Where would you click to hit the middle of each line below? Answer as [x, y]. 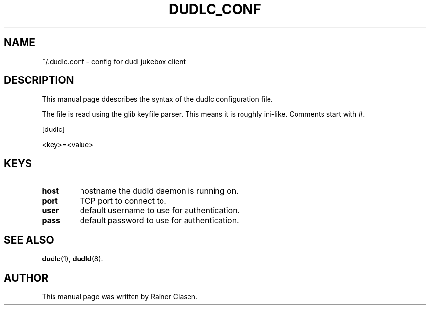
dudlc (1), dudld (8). [72, 259]
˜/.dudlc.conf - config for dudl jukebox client [114, 61]
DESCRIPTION [39, 80]
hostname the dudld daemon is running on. [159, 191]
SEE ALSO [29, 240]
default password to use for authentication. [159, 220]
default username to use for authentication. [160, 211]
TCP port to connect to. [123, 201]
